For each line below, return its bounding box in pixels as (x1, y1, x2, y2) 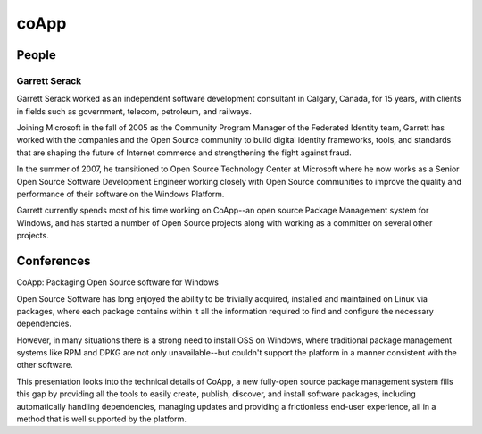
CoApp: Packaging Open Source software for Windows (16, 277, 219, 288)
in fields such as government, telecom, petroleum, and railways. (16, 105, 252, 116)
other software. (16, 360, 73, 371)
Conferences (16, 254, 91, 269)
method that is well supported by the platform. (16, 413, 187, 424)
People (16, 47, 57, 63)
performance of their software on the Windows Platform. (16, 188, 225, 200)
